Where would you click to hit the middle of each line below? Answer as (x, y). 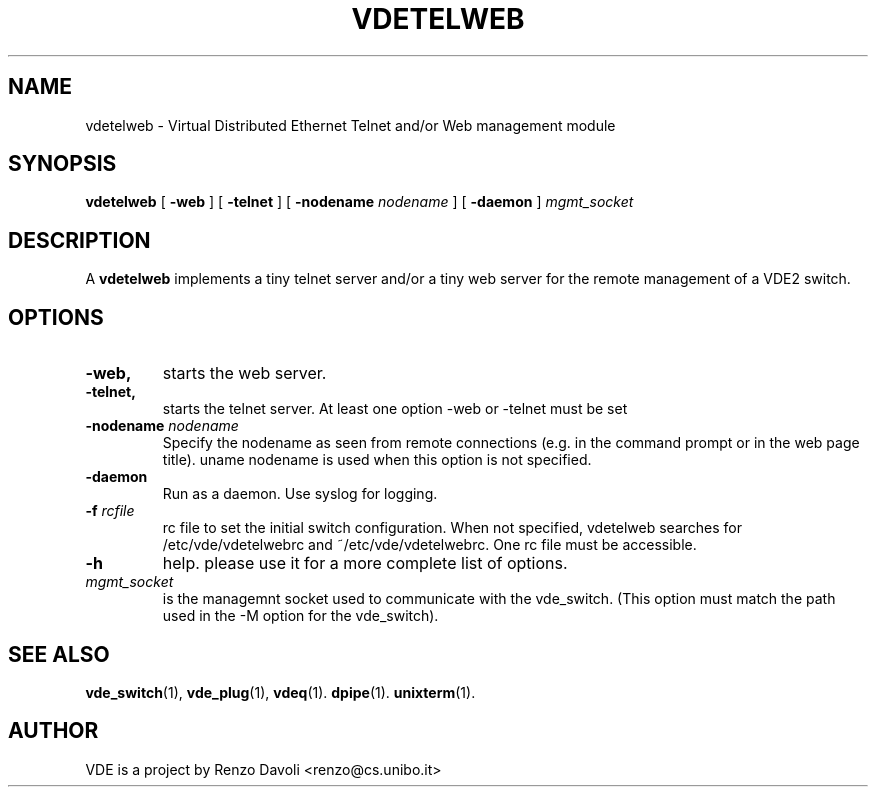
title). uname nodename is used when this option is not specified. (377, 460)
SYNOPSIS (62, 164)
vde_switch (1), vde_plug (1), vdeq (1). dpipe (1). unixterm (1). (280, 692)
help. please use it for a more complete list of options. (365, 563)
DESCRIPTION (79, 240)
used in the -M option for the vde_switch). (300, 616)
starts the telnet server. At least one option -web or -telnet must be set (395, 409)
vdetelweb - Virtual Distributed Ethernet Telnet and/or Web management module (350, 125)
